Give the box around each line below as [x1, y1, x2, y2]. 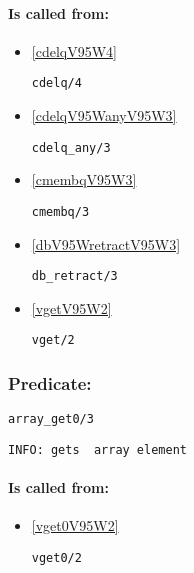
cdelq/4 [31, 76, 82, 91]
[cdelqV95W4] [31, 40, 117, 61]
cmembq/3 [31, 204, 90, 219]
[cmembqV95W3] [31, 169, 137, 190]
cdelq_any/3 [31, 140, 111, 155]
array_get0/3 [8, 412, 94, 427]
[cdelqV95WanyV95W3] [31, 105, 177, 126]
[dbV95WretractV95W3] [31, 233, 181, 254]
